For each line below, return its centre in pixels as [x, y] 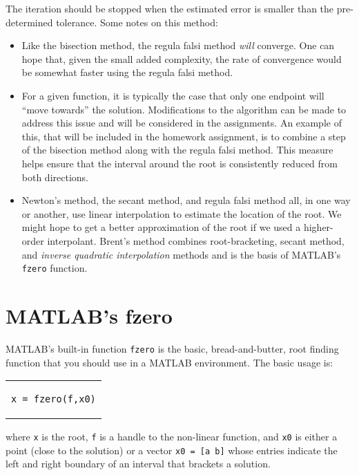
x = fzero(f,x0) [54, 399]
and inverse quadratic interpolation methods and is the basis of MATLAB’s [181, 254]
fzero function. [55, 268]
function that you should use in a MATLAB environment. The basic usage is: [169, 362]
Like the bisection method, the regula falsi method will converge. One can [178, 45]
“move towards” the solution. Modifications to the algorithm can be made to [184, 109]
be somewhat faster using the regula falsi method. [127, 72]
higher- [318, 227]
